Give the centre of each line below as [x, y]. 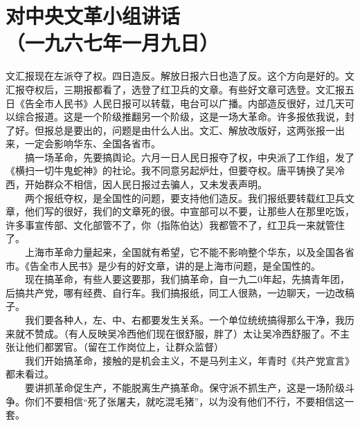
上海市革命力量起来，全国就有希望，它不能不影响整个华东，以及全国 [180, 252]
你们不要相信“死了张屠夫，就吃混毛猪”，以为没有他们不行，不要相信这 [184, 401]
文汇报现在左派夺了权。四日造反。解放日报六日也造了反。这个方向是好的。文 [180, 76]
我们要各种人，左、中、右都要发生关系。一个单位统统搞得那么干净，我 [184, 319]
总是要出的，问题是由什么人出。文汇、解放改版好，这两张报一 [194, 130]
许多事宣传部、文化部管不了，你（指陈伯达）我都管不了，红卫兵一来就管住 [175, 224]
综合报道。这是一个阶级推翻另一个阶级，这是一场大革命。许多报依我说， [180, 117]
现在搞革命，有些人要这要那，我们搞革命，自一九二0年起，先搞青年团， [187, 279]
